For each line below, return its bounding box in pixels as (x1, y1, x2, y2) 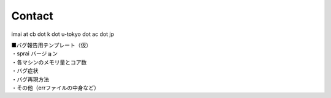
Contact (11, 9, 53, 23)
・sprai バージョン (11, 50, 58, 57)
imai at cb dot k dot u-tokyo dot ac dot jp (11, 30, 115, 38)
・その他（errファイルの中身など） (11, 84, 99, 91)
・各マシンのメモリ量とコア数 (11, 58, 87, 66)
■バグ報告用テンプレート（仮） (11, 41, 92, 49)
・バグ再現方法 (11, 75, 49, 83)
